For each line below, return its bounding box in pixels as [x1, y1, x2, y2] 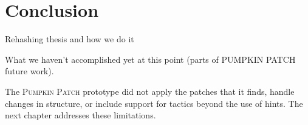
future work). [5, 65, 54, 77]
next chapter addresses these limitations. [5, 109, 156, 121]
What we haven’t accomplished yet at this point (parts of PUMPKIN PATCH [5, 53, 296, 65]
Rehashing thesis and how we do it [5, 33, 134, 45]
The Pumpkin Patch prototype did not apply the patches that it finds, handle [5, 85, 295, 97]
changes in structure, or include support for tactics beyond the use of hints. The [5, 97, 303, 109]
